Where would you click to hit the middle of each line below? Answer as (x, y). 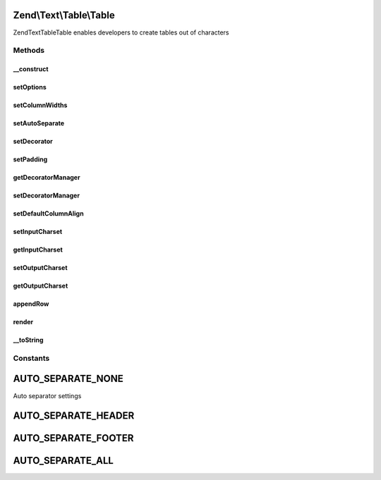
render (23, 322)
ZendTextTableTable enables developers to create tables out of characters (121, 32)
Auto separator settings (47, 395)
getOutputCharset (41, 286)
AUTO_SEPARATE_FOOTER (73, 438)
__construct (31, 69)
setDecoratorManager (47, 196)
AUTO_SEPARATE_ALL (64, 461)
